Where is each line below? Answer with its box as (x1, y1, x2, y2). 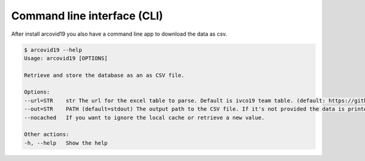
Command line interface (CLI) (11, 9, 164, 22)
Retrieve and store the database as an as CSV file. (24, 71, 185, 79)
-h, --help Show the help (24, 139, 108, 146)
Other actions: (24, 131, 69, 138)
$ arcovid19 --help (24, 46, 82, 53)
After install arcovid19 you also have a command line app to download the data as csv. (11, 30, 228, 38)
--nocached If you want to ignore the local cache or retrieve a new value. (24, 114, 265, 121)
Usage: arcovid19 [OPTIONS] (24, 54, 108, 62)
